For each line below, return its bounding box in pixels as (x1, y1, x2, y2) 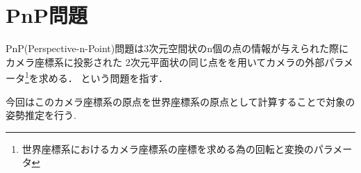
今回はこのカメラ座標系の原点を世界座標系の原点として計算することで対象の (6, 94, 355, 108)
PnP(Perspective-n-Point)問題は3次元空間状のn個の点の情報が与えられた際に (6, 41, 349, 56)
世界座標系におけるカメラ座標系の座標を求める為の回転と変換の (22, 141, 314, 156)
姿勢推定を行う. (6, 108, 76, 122)
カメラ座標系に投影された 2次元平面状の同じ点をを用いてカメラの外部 (6, 54, 325, 69)
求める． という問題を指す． (38, 70, 168, 85)
